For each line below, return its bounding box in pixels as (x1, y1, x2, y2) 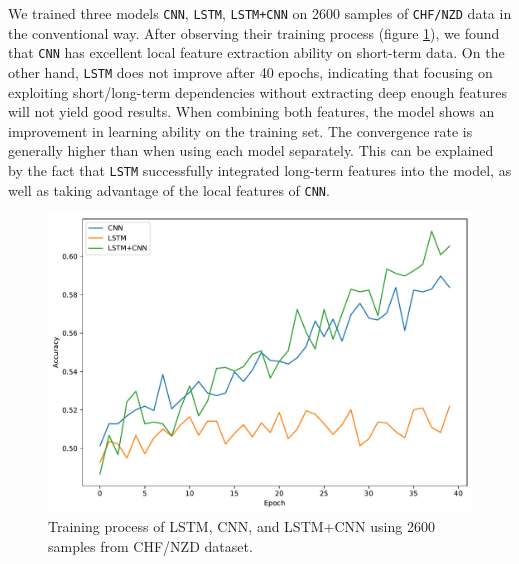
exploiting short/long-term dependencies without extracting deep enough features (8, 81, 507, 102)
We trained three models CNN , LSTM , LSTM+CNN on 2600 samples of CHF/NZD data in (8, 3, 512, 23)
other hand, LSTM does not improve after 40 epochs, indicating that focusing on (8, 61, 493, 82)
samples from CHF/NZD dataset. (48, 535, 253, 556)
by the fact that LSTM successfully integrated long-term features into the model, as (8, 159, 512, 180)
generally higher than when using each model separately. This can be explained (8, 140, 494, 161)
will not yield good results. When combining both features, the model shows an (8, 101, 495, 122)
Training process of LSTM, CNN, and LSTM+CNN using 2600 (48, 515, 435, 536)
